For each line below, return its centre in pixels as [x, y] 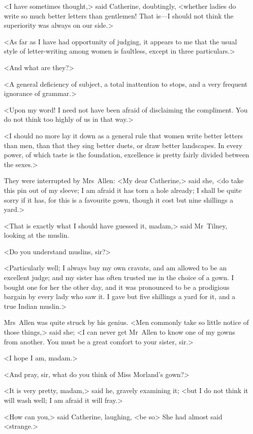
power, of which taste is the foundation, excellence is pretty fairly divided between [126, 155]
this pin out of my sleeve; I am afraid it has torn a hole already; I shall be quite [123, 190]
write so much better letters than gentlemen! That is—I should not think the [119, 15]
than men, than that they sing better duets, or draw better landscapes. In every [123, 145]
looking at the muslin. [37, 235]
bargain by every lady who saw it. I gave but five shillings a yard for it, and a [120, 296]
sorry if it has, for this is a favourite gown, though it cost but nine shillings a [119, 199]
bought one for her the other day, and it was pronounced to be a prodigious [117, 287]
